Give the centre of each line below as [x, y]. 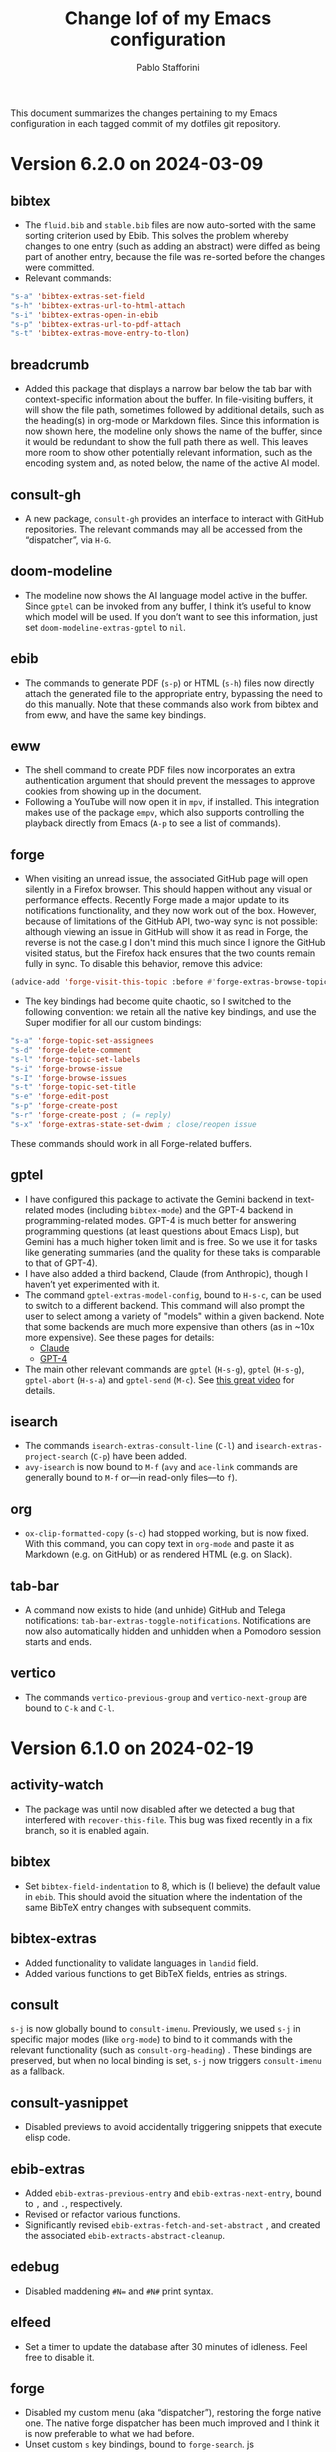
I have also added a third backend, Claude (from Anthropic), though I [166, 1273]
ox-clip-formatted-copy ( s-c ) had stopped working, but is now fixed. [167, 1533]
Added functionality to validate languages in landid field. [141, 1963]
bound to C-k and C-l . [69, 1708]
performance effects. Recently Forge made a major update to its [157, 900]
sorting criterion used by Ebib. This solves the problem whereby [156, 235]
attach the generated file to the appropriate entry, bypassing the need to [173, 693]
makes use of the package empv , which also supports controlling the [164, 813]
